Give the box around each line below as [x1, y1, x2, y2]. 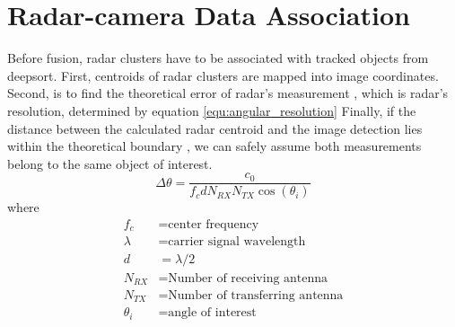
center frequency [168, 217, 259, 231]
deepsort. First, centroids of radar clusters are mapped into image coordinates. [7, 66, 439, 84]
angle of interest [168, 306, 257, 320]
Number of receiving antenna [168, 271, 328, 285]
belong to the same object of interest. [7, 154, 213, 172]
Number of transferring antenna [168, 288, 344, 302]
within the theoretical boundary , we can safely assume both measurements [7, 137, 422, 155]
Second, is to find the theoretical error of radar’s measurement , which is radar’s [7, 84, 449, 102]
